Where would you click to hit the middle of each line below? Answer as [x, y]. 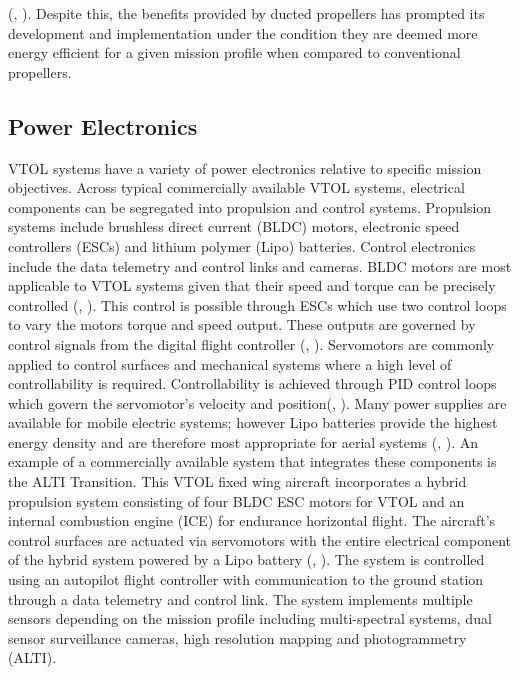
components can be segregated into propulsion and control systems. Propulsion [250, 206]
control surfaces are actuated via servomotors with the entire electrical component [259, 539]
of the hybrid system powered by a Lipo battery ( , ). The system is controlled [246, 559]
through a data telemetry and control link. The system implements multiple [240, 598]
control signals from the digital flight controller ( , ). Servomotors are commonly [251, 343]
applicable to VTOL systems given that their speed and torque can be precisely [252, 285]
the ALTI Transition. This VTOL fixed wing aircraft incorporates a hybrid [237, 481]
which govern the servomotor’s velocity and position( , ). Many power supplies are [257, 402]
